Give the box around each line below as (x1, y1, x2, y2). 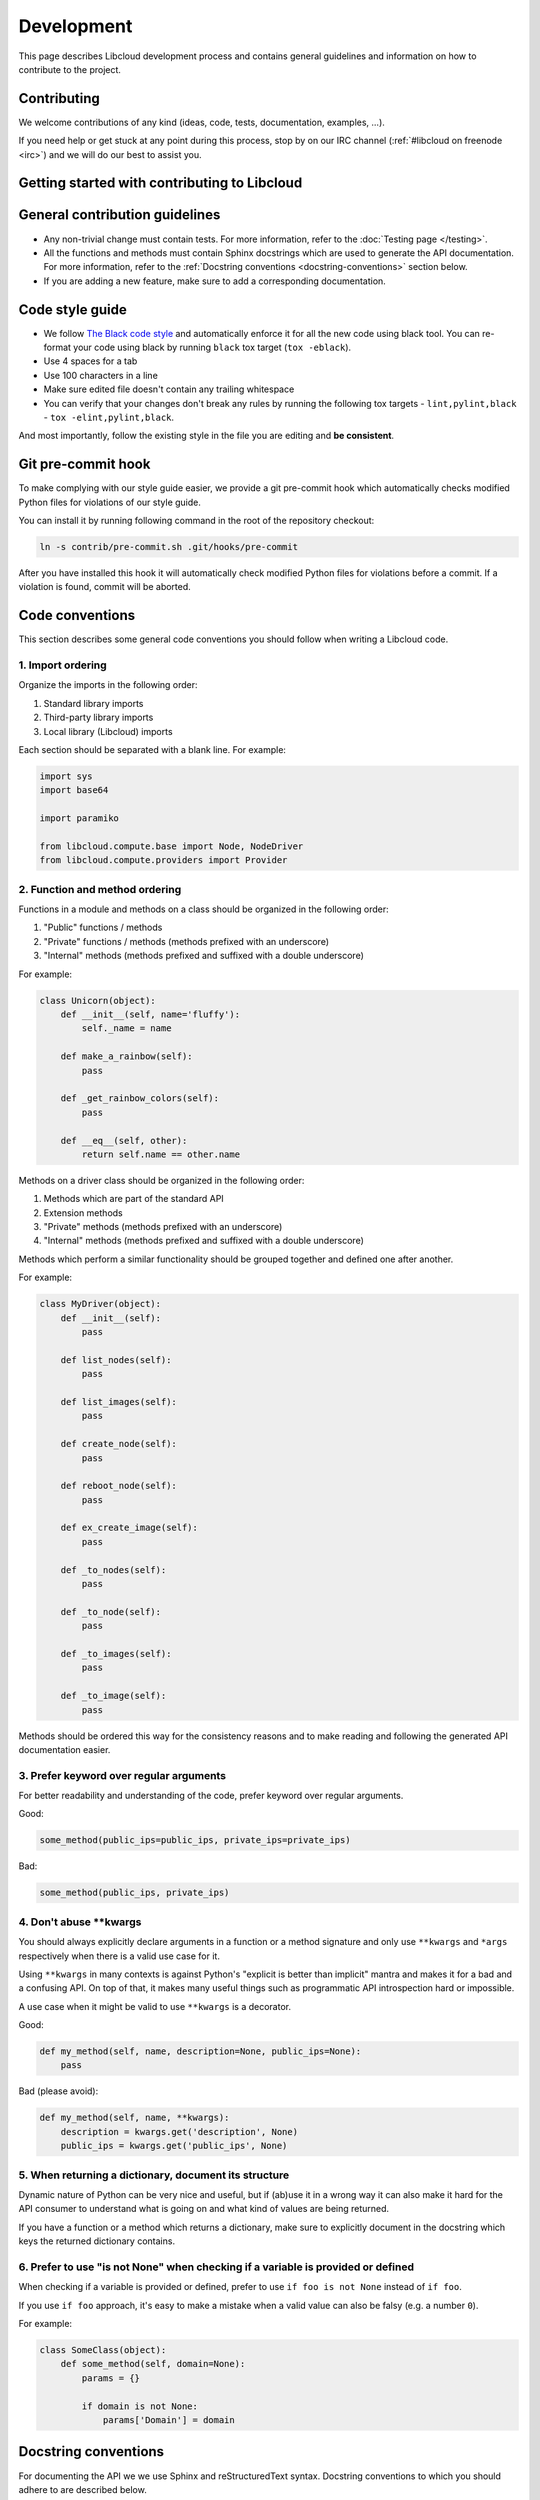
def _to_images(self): (60, 1648, 172, 1659)
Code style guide (18, 301, 127, 318)
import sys (39, 771, 93, 782)
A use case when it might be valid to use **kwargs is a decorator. (18, 2000, 292, 2012)
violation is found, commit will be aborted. (18, 581, 192, 593)
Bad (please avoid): (18, 2085, 99, 2097)
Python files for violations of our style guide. (18, 496, 202, 508)
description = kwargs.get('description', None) (60, 2126, 299, 2137)
